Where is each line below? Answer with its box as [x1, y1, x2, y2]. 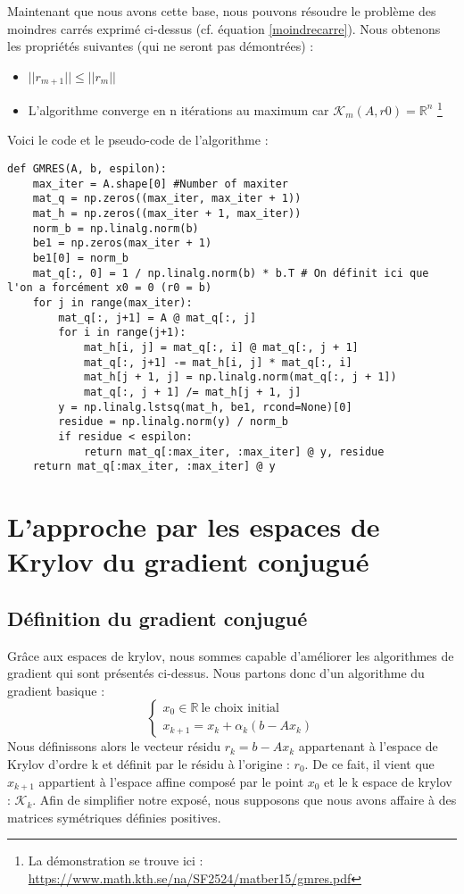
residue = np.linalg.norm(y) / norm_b [58, 415, 288, 429]
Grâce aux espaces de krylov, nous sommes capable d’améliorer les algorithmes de [7, 646, 454, 664]
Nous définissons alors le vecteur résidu [7, 737, 220, 756]
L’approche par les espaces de [7, 508, 380, 545]
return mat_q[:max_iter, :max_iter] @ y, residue [83, 445, 385, 458]
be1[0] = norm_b [32, 252, 129, 265]
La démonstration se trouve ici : [28, 851, 203, 870]
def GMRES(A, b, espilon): [7, 163, 167, 176]
